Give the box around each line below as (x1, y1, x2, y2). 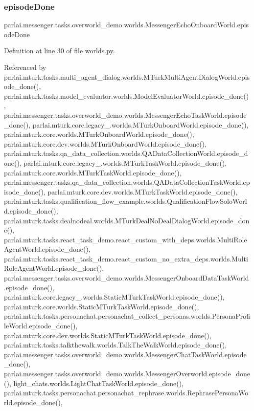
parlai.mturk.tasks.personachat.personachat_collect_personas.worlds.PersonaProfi (4, 311, 251, 321)
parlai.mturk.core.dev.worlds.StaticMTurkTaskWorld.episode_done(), (4, 330, 211, 340)
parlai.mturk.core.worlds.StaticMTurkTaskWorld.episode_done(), (4, 301, 199, 311)
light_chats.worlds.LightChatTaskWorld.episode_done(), (13, 378, 184, 388)
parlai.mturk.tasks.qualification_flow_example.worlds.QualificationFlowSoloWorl (4, 196, 247, 206)
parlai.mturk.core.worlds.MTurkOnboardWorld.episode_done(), (4, 129, 194, 139)
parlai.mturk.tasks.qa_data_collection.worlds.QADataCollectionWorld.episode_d (4, 148, 248, 158)
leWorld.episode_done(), (4, 321, 78, 331)
